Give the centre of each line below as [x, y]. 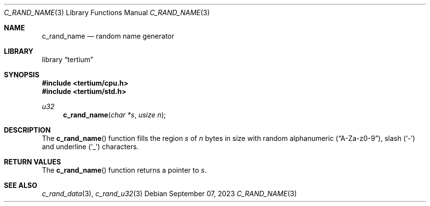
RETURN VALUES [33, 162]
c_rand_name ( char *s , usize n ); [115, 115]
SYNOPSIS [22, 75]
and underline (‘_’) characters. [90, 147]
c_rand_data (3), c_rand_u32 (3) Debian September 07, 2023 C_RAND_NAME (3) [169, 194]
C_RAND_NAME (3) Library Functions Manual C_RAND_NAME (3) [107, 12]
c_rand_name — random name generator [108, 36]
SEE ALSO [21, 185]
